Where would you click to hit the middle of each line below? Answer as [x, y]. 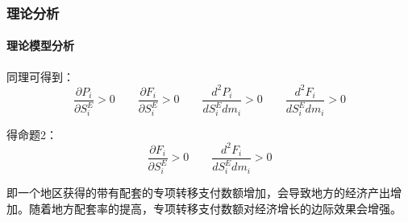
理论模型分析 [40, 45]
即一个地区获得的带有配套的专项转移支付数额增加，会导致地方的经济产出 [198, 193]
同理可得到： [40, 76]
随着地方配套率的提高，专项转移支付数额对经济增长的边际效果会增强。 [215, 208]
